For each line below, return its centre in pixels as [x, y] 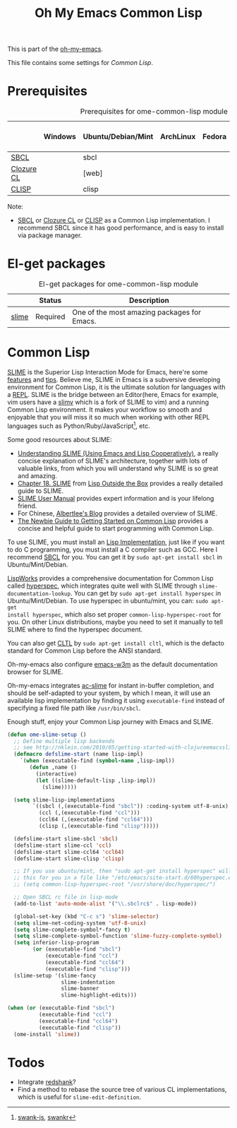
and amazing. [37, 475]
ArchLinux [178, 137]
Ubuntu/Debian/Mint [118, 137]
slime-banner [80, 989]
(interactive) [56, 774]
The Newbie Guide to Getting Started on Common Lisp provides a [113, 521]
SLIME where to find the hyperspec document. [75, 629]
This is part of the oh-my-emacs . [55, 49]
